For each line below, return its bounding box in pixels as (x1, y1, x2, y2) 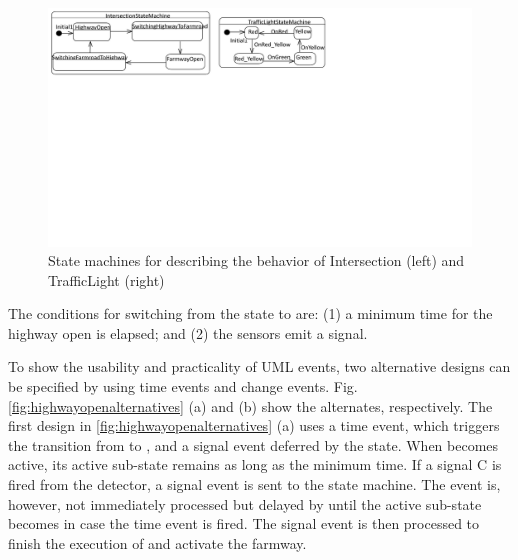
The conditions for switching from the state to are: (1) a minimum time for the (8, 303, 493, 324)
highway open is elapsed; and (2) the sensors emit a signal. (8, 322, 368, 343)
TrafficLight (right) (48, 269, 165, 290)
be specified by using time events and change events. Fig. (8, 376, 358, 397)
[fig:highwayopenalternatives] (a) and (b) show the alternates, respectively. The (8, 395, 493, 416)
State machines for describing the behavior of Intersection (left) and (48, 250, 465, 271)
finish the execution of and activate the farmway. (8, 532, 307, 553)
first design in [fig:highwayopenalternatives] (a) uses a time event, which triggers (8, 415, 500, 436)
